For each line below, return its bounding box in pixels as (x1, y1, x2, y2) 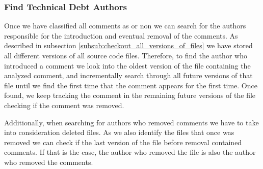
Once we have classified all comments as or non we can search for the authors (4, 20, 246, 31)
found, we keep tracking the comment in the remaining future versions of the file (4, 90, 256, 100)
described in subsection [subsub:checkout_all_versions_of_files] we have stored (4, 40, 253, 51)
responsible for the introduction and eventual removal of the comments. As (4, 30, 238, 41)
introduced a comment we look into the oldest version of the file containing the (4, 60, 251, 71)
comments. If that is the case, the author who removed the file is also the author (4, 147, 256, 157)
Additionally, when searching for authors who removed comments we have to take (4, 117, 259, 127)
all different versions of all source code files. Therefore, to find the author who (4, 50, 247, 60)
